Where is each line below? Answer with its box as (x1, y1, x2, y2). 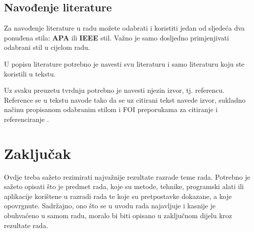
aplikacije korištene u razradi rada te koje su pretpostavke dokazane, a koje (4, 191, 232, 201)
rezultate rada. (4, 220, 48, 230)
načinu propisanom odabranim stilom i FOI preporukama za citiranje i (4, 104, 218, 115)
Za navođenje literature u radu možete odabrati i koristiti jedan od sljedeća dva (4, 23, 245, 33)
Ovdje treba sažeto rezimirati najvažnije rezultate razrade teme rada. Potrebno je (4, 171, 251, 182)
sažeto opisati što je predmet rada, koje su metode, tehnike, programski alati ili (4, 181, 244, 192)
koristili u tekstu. (4, 68, 56, 78)
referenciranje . (4, 114, 49, 124)
